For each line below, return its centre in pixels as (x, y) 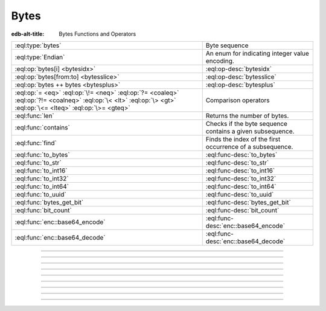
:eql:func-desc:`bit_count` (242, 210)
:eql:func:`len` (34, 116)
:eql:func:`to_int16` (41, 171)
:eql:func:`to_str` (38, 162)
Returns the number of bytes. (247, 116)
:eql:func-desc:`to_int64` (241, 186)
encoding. (220, 61)
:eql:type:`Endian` (40, 57)
